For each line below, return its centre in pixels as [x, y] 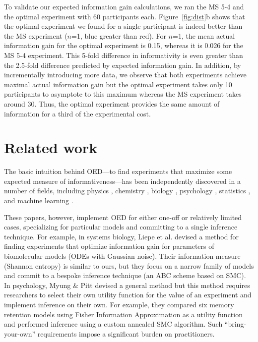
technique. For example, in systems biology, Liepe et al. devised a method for [121, 236]
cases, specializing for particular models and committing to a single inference [121, 227]
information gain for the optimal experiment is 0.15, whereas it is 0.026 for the [124, 45]
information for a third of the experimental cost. [77, 113]
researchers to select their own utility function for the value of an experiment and [128, 295]
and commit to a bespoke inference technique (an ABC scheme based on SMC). [125, 275]
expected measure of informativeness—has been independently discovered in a [122, 181]
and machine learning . [39, 200]
